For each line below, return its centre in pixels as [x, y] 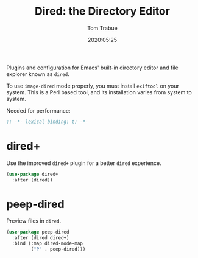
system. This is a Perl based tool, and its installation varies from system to [99, 92]
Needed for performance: [38, 110]
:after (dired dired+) [41, 238]
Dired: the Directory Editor [102, 11]
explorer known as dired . [38, 74]
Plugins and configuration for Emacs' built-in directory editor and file [92, 68]
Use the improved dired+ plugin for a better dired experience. [84, 163]
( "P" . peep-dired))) [58, 249]
